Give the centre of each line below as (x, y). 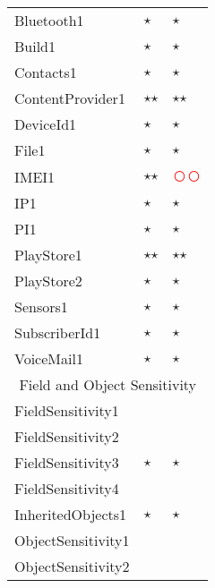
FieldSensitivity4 (67, 488)
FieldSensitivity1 (67, 410)
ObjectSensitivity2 (72, 566)
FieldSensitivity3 (67, 462)
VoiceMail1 (49, 358)
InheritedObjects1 (71, 514)
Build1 (35, 46)
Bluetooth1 (49, 20)
